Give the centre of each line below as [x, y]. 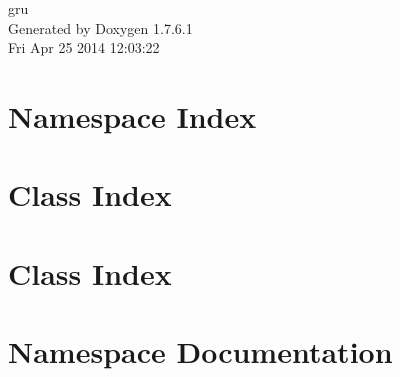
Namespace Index [132, 115]
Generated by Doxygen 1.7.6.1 [100, 27]
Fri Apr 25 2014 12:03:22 [84, 47]
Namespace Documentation [200, 351]
